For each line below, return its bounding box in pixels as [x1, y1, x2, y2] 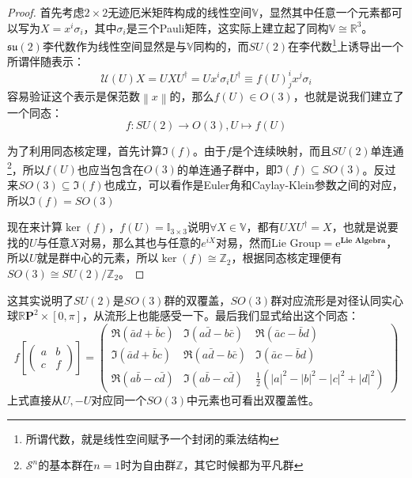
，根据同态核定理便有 [231, 249, 342, 266]
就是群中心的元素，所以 [36, 249, 159, 266]
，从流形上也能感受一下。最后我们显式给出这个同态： [82, 307, 360, 324]
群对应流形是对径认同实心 [270, 291, 404, 308]
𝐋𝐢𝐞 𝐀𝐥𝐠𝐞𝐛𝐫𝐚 [340, 236, 386, 245]
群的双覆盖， [164, 291, 231, 308]
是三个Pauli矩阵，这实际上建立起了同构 [126, 19, 329, 36]
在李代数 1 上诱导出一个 [288, 36, 403, 54]
